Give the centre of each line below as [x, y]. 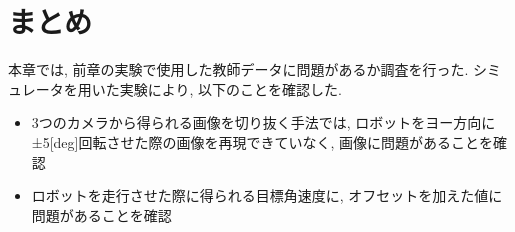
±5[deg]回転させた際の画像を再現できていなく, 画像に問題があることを [262, 141]
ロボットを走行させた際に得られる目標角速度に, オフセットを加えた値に [267, 195]
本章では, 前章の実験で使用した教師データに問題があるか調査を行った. [238, 69]
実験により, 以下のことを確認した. [230, 88]
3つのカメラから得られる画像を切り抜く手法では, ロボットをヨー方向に [263, 122]
